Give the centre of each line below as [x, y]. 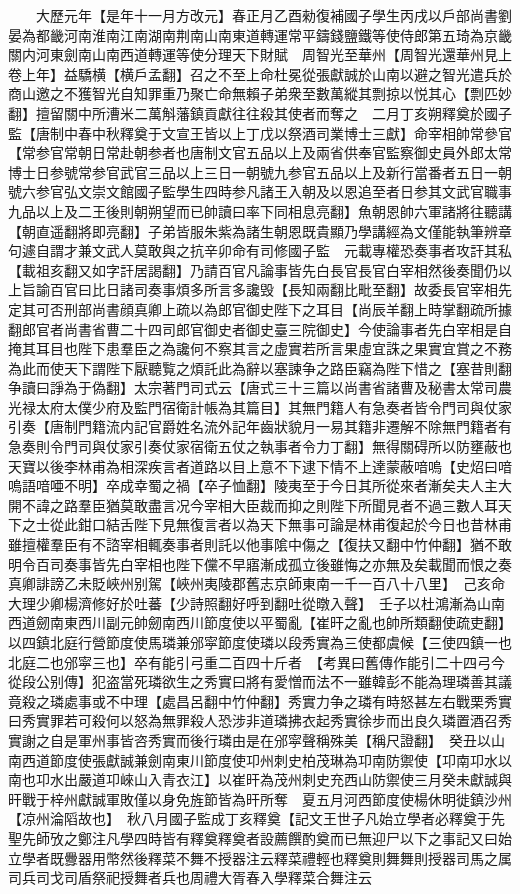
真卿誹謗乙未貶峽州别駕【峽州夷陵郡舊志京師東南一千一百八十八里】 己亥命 [256, 583]
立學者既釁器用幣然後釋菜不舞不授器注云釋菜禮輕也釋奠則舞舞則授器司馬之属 [260, 857]
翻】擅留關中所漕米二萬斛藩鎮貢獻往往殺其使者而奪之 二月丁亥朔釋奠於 [246, 112]
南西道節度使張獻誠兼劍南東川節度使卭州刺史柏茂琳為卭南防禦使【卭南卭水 [253, 759]
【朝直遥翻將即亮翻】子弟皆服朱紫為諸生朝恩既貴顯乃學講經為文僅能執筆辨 [253, 230]
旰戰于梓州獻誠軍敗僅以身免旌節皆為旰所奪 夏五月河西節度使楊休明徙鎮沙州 [260, 798]
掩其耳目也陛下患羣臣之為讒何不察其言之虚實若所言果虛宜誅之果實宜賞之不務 [260, 348]
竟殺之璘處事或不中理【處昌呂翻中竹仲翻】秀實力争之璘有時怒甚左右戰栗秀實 [260, 700]
